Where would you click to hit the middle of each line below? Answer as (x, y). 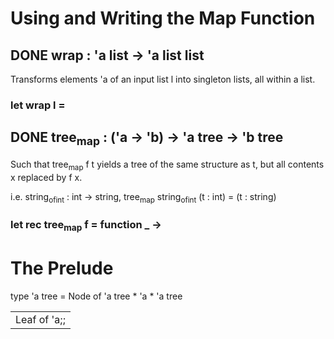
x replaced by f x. (46, 177)
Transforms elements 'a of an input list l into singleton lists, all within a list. (163, 79)
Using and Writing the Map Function (163, 18)
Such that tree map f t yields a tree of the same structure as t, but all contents (167, 165)
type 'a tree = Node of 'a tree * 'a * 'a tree (96, 296)
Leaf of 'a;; (40, 319)
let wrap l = (38, 105)
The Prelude (62, 268)
